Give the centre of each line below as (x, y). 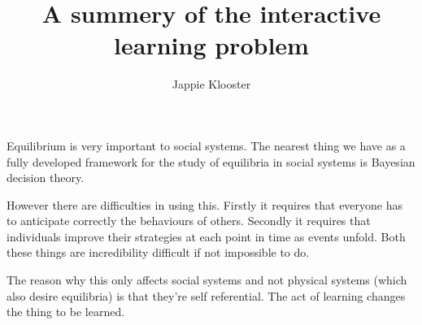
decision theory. (46, 178)
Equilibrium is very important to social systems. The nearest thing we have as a (206, 145)
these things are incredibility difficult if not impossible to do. (158, 252)
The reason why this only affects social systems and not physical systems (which (207, 280)
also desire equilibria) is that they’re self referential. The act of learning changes (206, 295)
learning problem (211, 45)
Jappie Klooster (211, 84)
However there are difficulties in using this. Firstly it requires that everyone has (205, 204)
